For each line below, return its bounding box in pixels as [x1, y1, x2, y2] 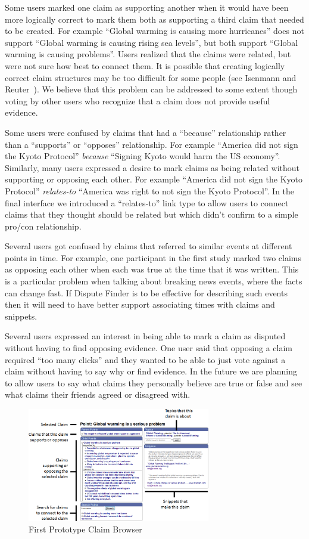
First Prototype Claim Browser [29, 523, 142, 535]
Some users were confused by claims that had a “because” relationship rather [5, 126, 286, 138]
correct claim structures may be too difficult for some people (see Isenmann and [5, 71, 296, 83]
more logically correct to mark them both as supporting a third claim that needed [5, 13, 304, 25]
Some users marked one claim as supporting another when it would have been [5, 1, 289, 13]
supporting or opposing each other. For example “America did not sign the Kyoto [5, 173, 302, 185]
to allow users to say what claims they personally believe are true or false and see [5, 376, 302, 389]
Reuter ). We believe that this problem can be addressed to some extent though [5, 83, 298, 95]
